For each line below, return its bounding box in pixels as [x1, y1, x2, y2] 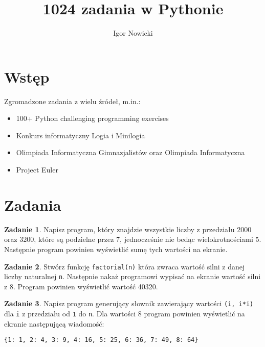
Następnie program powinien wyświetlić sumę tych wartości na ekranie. [4, 243, 228, 254]
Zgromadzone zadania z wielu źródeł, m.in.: [4, 95, 141, 106]
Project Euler [16, 164, 58, 175]
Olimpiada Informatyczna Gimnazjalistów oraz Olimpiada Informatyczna [16, 147, 245, 158]
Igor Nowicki [113, 28, 153, 38]
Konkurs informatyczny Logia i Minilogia [16, 130, 145, 140]
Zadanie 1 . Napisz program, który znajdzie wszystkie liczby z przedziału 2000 [4, 224, 252, 234]
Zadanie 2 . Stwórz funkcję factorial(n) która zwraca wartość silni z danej [4, 261, 245, 271]
